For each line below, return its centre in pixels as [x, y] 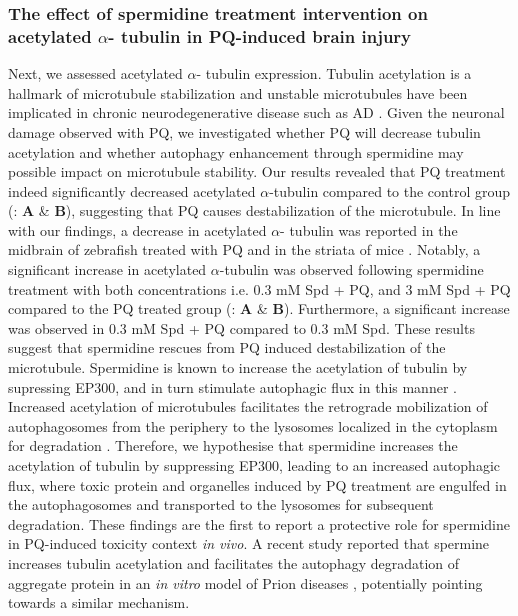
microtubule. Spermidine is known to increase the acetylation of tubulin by [238, 367]
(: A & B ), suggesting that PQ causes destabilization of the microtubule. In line [254, 210]
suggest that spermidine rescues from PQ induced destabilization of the [227, 347]
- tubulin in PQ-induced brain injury [260, 35]
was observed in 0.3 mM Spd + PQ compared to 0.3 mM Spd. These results [241, 327]
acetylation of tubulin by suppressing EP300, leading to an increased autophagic [254, 465]
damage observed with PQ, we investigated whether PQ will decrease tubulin [244, 131]
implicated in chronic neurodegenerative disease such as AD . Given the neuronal [256, 112]
